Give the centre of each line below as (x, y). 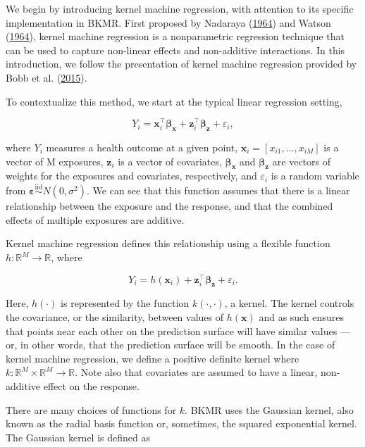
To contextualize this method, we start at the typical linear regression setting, (174, 101)
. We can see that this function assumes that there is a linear (218, 190)
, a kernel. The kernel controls (289, 303)
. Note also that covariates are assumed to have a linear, (196, 372)
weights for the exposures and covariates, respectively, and (131, 176)
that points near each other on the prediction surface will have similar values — (178, 330)
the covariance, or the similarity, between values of (115, 317)
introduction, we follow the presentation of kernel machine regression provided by (181, 64)
